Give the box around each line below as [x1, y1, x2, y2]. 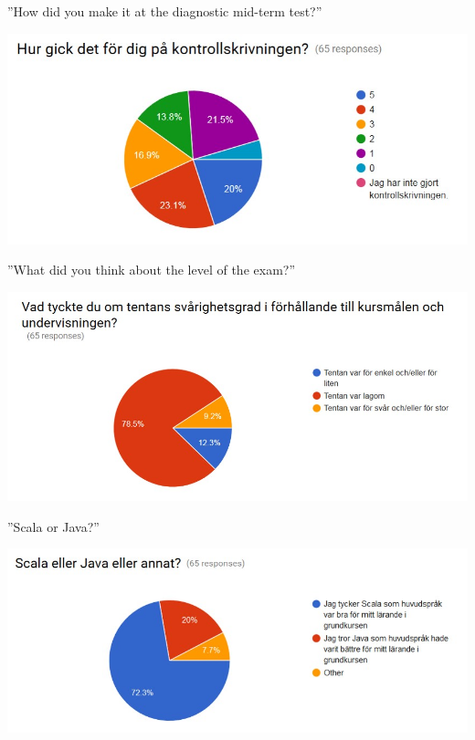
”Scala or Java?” [7, 516, 100, 536]
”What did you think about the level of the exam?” [7, 260, 296, 279]
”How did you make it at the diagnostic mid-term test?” [7, 2, 322, 20]
